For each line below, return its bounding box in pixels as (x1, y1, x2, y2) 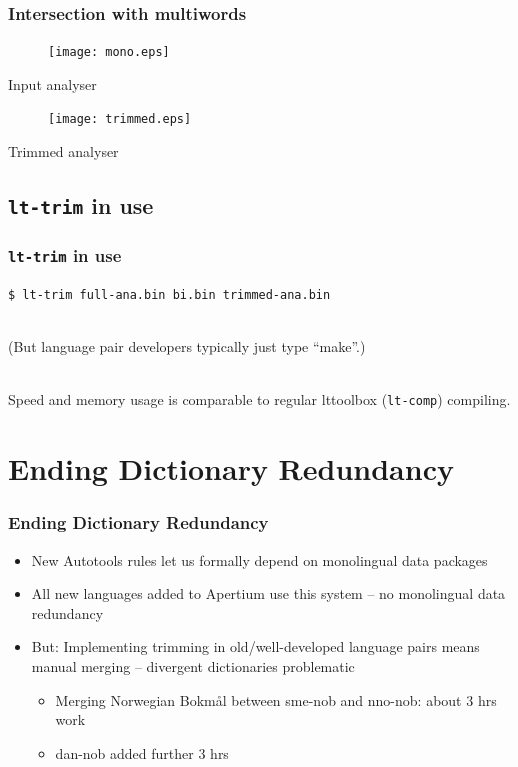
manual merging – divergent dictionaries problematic (31, 655, 355, 676)
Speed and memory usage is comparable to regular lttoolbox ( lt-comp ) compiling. (8, 389, 511, 410)
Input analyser (8, 73, 97, 94)
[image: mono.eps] (48, 45, 170, 60)
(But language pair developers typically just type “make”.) (8, 336, 366, 357)
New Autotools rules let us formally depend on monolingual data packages (31, 549, 488, 570)
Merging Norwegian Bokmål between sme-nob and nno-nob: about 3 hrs (55, 689, 497, 710)
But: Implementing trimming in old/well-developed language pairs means (31, 636, 480, 657)
